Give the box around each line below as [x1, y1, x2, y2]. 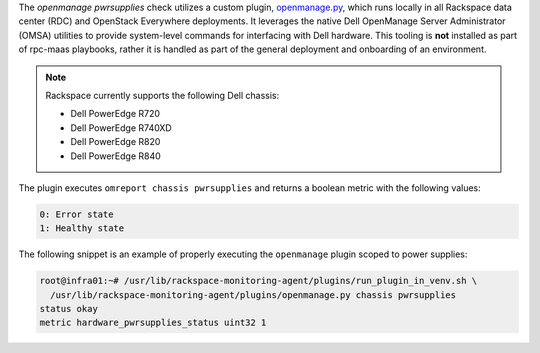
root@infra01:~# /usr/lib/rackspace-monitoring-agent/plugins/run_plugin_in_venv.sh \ [39, 275, 478, 287]
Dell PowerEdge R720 [70, 108, 160, 120]
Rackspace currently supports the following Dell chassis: [45, 89, 280, 101]
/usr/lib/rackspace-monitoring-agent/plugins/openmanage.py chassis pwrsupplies [50, 289, 457, 300]
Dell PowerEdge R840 [70, 150, 162, 162]
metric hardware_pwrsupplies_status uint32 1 [39, 317, 267, 329]
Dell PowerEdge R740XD [70, 121, 172, 134]
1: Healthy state [39, 223, 125, 234]
